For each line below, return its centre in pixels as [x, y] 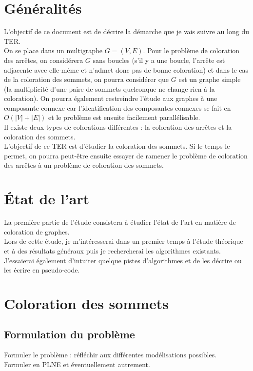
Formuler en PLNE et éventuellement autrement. [77, 364]
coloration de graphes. [37, 231]
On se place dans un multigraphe [53, 50]
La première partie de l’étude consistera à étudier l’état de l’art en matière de [120, 222]
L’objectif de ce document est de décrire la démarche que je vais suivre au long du [126, 31]
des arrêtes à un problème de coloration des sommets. [84, 165]
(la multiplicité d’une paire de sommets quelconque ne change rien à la [109, 88]
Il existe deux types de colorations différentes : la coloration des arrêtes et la [118, 127]
